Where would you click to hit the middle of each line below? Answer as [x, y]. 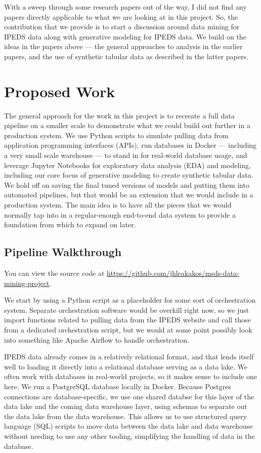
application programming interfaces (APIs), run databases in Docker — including [130, 145]
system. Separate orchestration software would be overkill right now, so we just [127, 310]
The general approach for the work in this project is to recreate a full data [119, 115]
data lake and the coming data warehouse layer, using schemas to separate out [126, 406]
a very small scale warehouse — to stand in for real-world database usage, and [126, 155]
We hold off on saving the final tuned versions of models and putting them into [127, 184]
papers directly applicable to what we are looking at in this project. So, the [121, 16]
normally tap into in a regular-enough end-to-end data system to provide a [120, 214]
